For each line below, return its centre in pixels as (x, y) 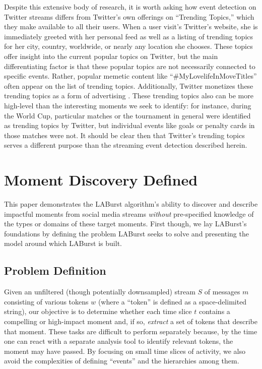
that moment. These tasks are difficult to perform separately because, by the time (131, 331)
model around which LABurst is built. (63, 243)
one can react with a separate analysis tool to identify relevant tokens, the (119, 341)
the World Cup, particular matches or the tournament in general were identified (127, 115)
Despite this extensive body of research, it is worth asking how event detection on (130, 7)
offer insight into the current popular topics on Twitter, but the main (111, 56)
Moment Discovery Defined (101, 180)
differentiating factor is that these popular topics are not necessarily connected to (130, 66)
